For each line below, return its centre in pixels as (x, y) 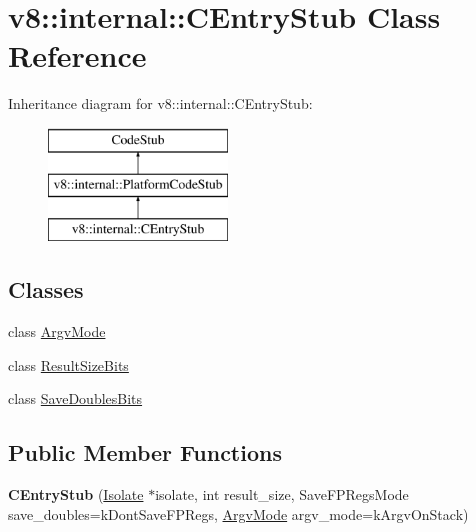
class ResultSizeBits (68, 364)
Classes (46, 289)
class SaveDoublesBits (75, 398)
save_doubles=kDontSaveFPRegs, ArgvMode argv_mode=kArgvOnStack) (238, 513)
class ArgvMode (57, 331)
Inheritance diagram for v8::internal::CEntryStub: (160, 103)
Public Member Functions (145, 452)
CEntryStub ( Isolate (76, 494)
